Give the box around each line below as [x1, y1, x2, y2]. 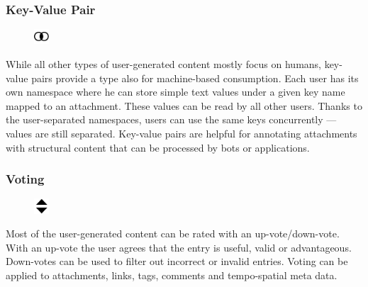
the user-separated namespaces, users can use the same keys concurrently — [6, 112, 337, 127]
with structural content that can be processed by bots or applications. [6, 140, 310, 154]
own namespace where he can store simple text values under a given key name [6, 84, 345, 99]
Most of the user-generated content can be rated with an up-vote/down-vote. [6, 226, 340, 241]
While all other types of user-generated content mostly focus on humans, [6, 57, 321, 71]
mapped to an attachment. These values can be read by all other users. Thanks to [6, 98, 362, 113]
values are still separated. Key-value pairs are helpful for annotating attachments [6, 125, 357, 140]
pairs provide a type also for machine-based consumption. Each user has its [31, 70, 359, 85]
